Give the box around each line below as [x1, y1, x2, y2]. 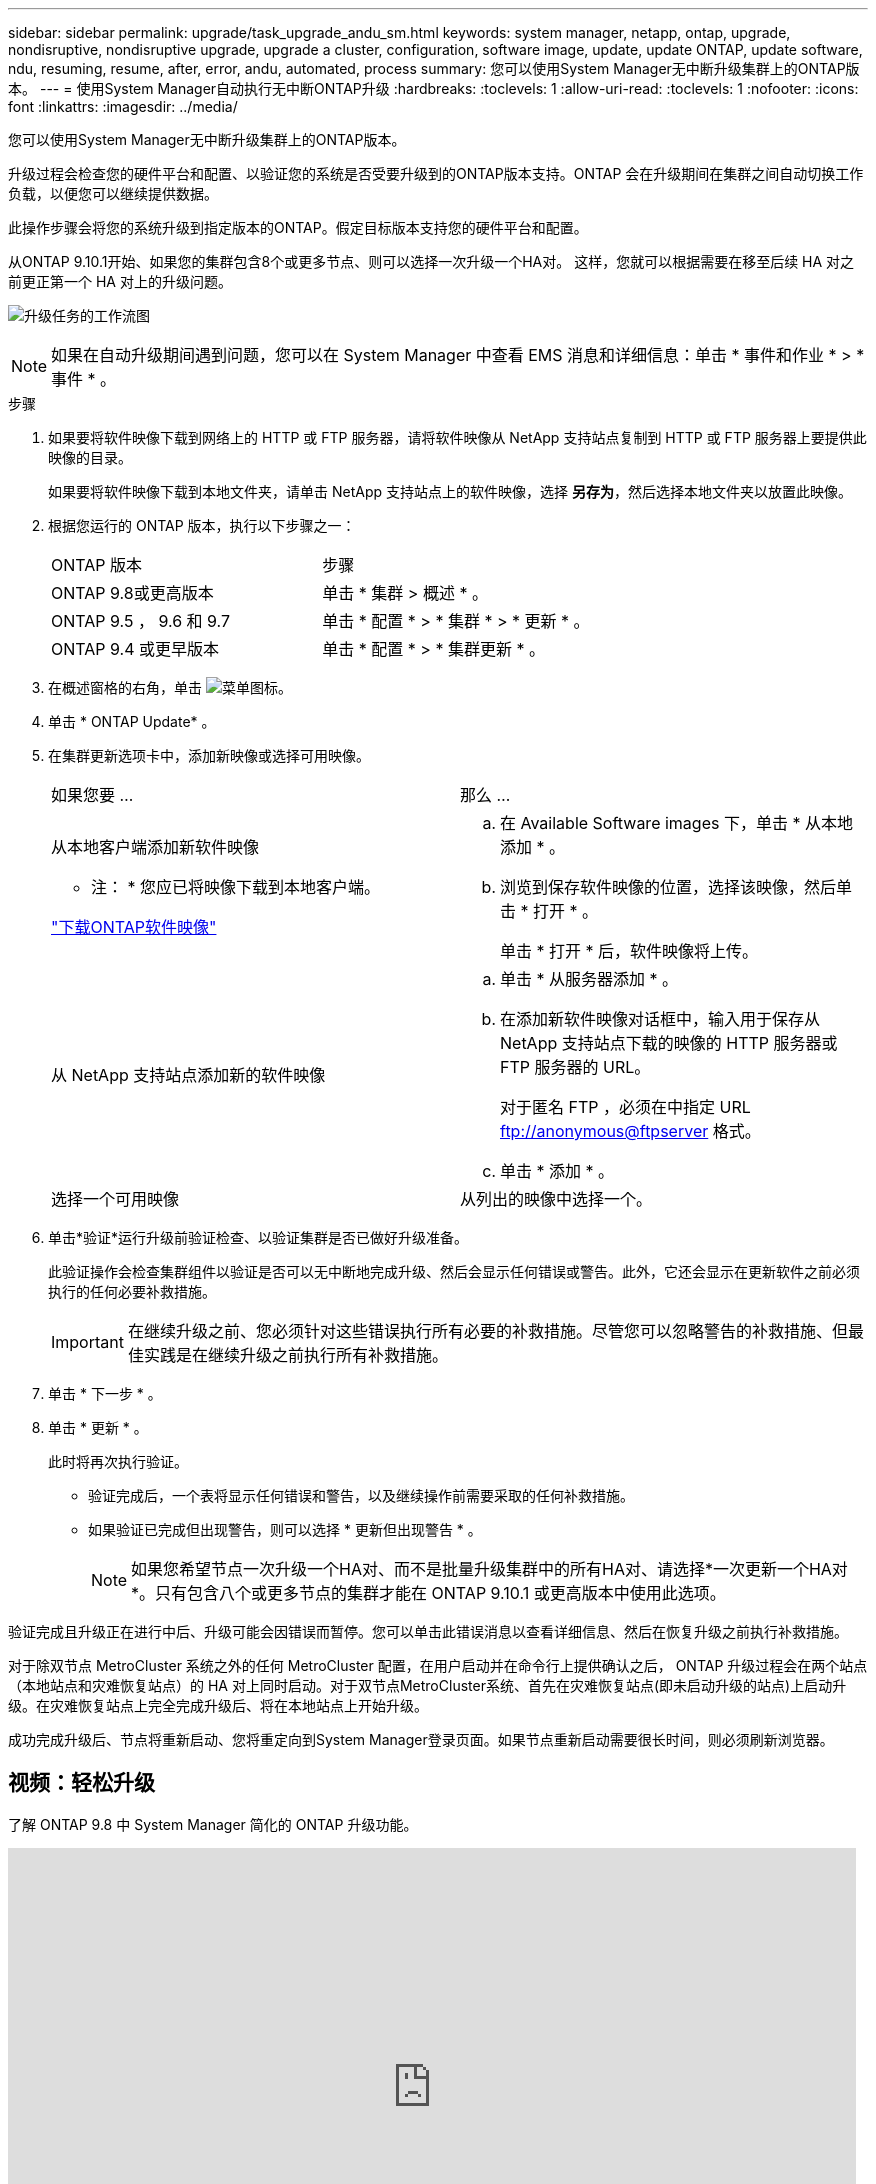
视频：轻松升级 [8, 1770, 155, 1796]
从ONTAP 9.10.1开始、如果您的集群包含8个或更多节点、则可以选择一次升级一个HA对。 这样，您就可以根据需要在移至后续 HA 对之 [8, 253, 855, 270]
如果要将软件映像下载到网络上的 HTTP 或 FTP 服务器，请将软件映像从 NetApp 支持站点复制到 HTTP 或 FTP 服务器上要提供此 [48, 429, 867, 446]
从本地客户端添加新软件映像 [51, 837, 260, 857]
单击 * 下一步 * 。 [48, 1385, 162, 1402]
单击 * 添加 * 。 [500, 1161, 615, 1181]
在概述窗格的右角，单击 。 [48, 679, 292, 696]
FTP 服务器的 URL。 [500, 1057, 651, 1077]
